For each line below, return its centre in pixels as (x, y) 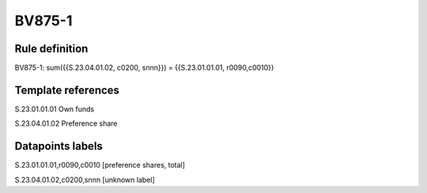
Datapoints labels (59, 146)
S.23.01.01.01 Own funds (55, 109)
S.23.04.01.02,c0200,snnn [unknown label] (85, 180)
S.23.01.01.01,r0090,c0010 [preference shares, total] (100, 165)
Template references (67, 90)
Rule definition (51, 49)
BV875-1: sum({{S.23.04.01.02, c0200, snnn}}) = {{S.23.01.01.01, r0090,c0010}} (144, 68)
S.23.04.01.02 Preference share (66, 123)
